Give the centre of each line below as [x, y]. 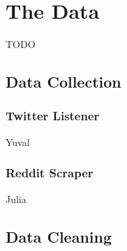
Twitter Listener [53, 116]
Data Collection [63, 82]
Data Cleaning [59, 236]
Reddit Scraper [50, 173]
